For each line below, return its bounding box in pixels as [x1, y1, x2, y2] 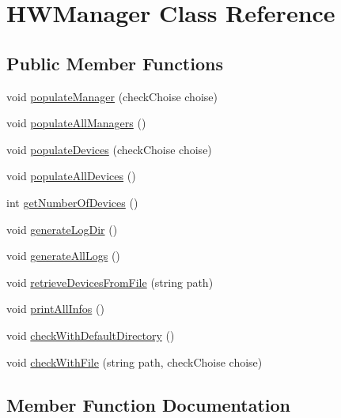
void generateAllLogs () [6, 247, 120, 264]
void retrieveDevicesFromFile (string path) [6, 273, 214, 290]
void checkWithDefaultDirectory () [6, 326, 175, 343]
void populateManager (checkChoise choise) [6, 88, 218, 104]
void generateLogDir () [6, 220, 118, 237]
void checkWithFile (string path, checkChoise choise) [6, 353, 263, 370]
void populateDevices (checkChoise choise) [6, 141, 212, 157]
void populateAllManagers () [6, 115, 146, 131]
